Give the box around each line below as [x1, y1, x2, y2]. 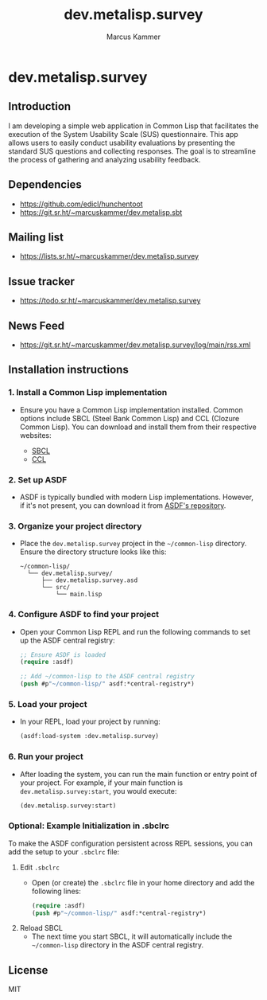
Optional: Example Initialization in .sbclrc [8, 820, 169, 831]
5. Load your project [8, 699, 87, 709]
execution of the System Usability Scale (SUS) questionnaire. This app [8, 129, 238, 139]
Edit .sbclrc [19, 862, 60, 872]
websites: [19, 430, 52, 439]
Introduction [8, 100, 72, 113]
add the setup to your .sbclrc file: [8, 846, 120, 857]
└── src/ [41, 584, 71, 592]
